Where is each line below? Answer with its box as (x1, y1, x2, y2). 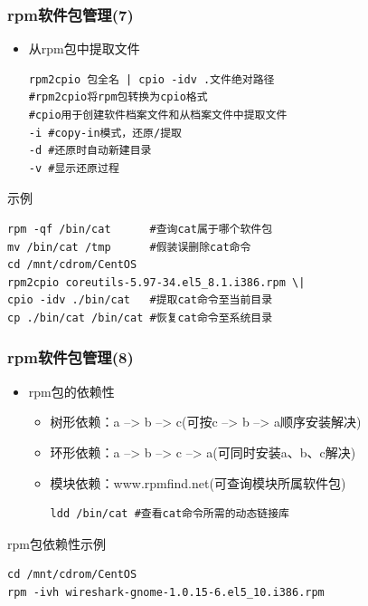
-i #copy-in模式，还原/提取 (28, 126, 182, 139)
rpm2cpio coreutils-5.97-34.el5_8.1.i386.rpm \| (7, 275, 306, 289)
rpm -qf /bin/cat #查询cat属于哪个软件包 (7, 222, 273, 236)
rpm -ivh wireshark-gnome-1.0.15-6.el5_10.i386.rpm (7, 585, 325, 599)
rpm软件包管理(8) (7, 346, 134, 369)
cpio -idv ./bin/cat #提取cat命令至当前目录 (7, 293, 273, 307)
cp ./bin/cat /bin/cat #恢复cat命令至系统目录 (7, 311, 273, 324)
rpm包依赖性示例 (7, 534, 106, 553)
